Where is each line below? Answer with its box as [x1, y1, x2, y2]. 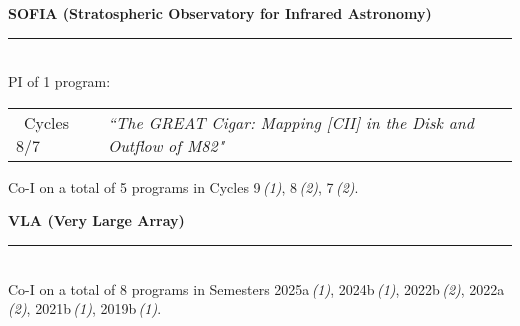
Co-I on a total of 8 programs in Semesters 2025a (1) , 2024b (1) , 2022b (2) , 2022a [8, 278, 505, 299]
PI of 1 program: [8, 71, 111, 92]
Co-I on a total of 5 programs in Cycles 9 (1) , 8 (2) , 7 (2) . [8, 176, 359, 197]
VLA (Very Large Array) [8, 210, 185, 231]
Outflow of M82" [108, 133, 225, 157]
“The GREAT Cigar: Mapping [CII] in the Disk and [108, 110, 475, 134]
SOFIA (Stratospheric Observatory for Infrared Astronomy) [8, 3, 432, 23]
